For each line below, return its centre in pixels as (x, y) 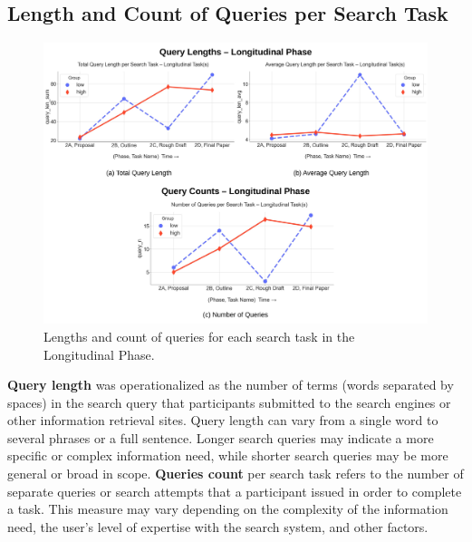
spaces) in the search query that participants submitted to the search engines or (229, 402)
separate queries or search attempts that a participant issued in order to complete (235, 491)
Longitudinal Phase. (99, 354)
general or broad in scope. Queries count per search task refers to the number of (236, 474)
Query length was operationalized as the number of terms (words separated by (231, 385)
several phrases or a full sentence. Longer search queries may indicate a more (221, 437)
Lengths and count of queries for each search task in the (199, 336)
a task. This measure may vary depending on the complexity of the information (228, 509)
